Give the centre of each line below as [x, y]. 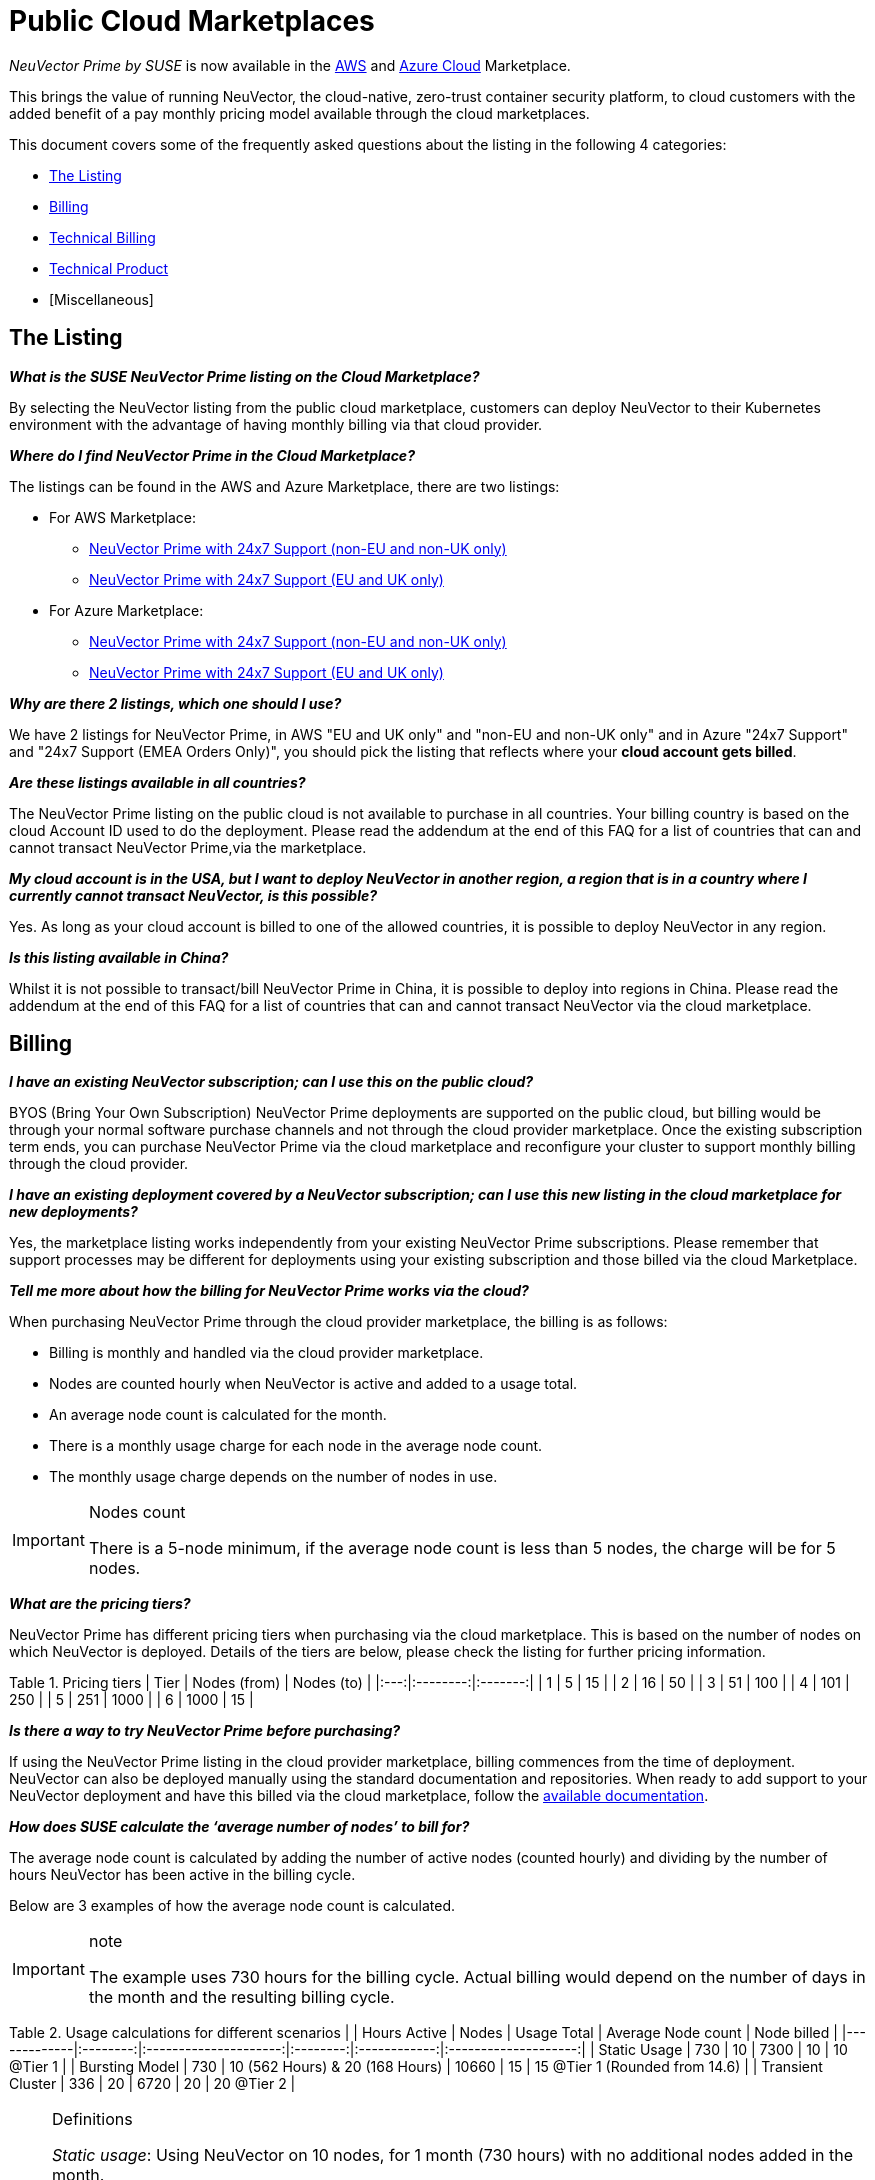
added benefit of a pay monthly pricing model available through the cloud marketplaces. [299, 113]
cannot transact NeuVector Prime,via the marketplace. [188, 847]
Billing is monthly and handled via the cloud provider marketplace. [266, 1353]
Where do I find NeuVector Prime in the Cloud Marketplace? [212, 455]
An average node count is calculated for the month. [218, 1415]
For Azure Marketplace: [126, 610]
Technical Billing [102, 237]
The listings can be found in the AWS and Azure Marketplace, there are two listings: [284, 486]
